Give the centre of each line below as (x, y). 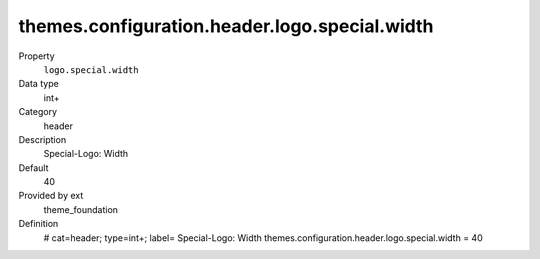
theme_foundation (81, 209)
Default (33, 167)
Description (42, 139)
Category (38, 112)
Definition (38, 224)
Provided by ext (51, 196)
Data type (38, 84)
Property (36, 56)
